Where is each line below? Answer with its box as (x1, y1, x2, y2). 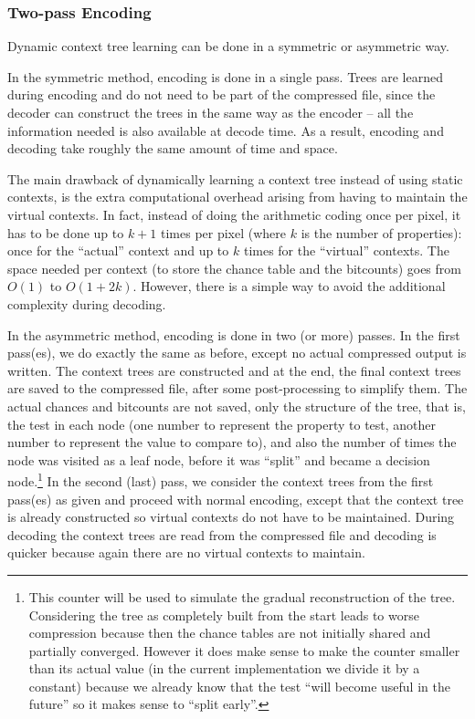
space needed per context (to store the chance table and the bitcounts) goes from (7, 258, 461, 277)
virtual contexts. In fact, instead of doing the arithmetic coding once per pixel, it (7, 204, 461, 224)
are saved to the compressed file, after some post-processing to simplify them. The (7, 379, 468, 398)
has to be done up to (7, 223, 124, 242)
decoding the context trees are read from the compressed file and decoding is (7, 525, 437, 544)
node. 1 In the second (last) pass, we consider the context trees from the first (7, 469, 434, 490)
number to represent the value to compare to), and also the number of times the (7, 432, 457, 452)
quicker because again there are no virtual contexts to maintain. (7, 543, 365, 562)
